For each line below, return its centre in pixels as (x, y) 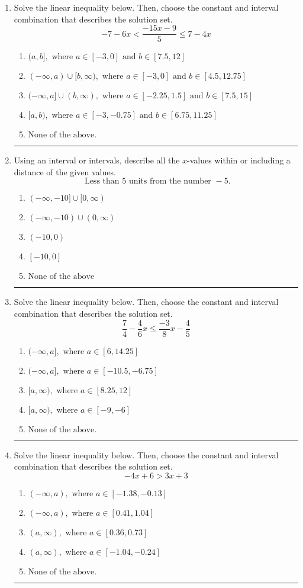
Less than (102, 181)
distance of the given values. (65, 171)
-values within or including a (239, 160)
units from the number (170, 181)
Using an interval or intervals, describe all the (97, 160)
